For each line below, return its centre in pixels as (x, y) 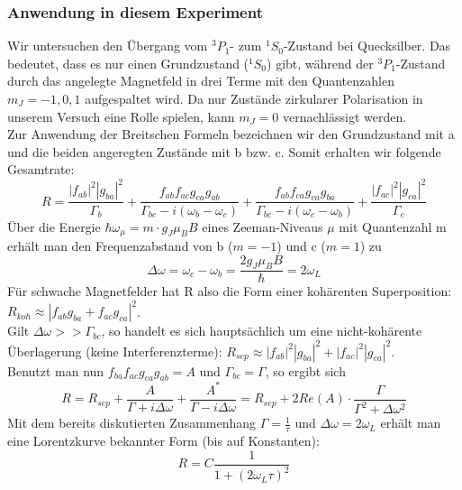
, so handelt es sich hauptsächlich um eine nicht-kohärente (262, 331)
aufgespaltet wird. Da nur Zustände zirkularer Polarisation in (254, 98)
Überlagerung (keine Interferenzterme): (115, 351)
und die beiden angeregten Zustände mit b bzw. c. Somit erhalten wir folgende (224, 151)
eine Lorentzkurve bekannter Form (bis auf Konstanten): (163, 441)
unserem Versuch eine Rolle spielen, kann (121, 116)
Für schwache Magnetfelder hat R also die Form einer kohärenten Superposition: (230, 291)
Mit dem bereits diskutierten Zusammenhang (132, 423)
